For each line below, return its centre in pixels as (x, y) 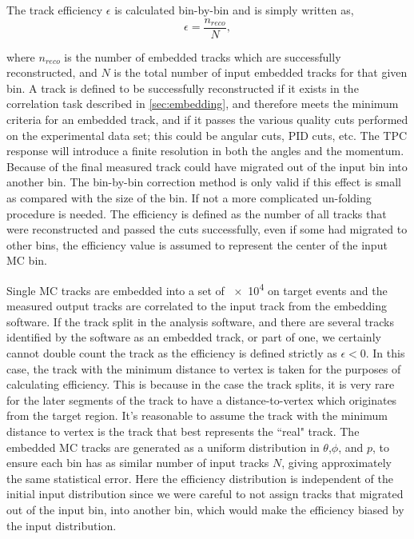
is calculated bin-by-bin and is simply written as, (234, 10)
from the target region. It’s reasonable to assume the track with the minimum (197, 415)
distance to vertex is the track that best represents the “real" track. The (183, 431)
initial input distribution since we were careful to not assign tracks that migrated (205, 494)
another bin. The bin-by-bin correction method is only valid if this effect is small (204, 182)
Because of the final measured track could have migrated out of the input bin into (207, 166)
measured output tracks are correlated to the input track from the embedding (197, 306)
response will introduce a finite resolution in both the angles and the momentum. (205, 151)
